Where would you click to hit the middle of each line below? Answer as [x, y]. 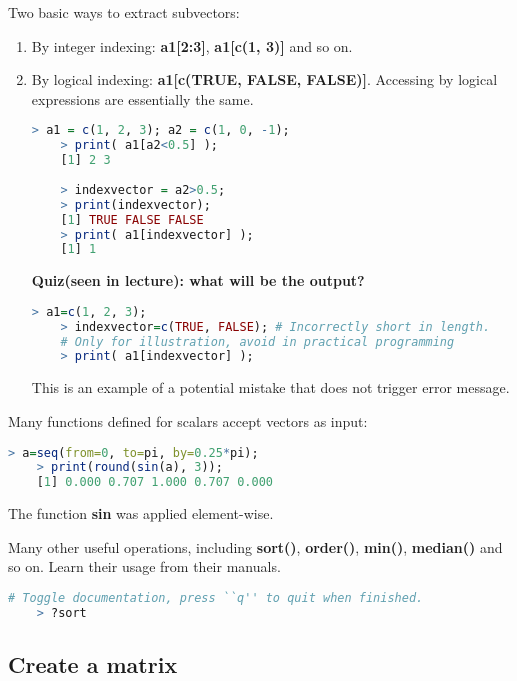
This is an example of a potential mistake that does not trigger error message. [270, 387]
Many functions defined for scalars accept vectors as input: [188, 420]
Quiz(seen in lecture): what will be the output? [198, 280]
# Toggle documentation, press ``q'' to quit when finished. [216, 597]
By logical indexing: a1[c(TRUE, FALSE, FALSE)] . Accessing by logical [264, 79]
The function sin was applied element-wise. [141, 513]
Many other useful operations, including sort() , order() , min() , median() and [255, 546]
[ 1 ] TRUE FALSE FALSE [132, 219]
